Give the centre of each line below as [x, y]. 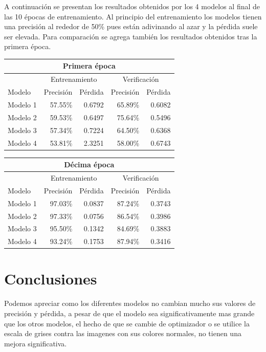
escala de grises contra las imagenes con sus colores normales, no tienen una [123, 333]
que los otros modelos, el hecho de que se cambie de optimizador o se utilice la [127, 323]
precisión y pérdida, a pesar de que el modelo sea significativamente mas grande [129, 313]
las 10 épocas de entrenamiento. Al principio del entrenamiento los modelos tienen [133, 16]
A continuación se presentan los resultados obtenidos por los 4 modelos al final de [132, 6]
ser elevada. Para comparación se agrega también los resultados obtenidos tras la [131, 36]
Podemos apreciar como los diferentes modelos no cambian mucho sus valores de [130, 303]
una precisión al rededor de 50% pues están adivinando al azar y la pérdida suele [131, 26]
